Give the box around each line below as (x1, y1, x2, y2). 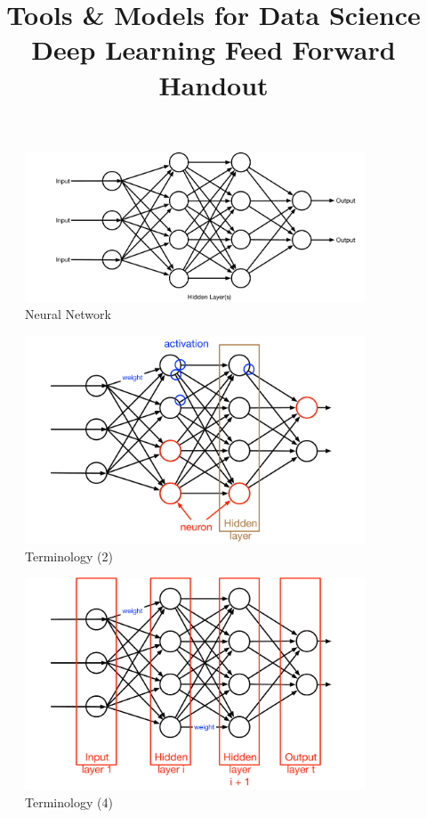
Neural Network (25, 305, 111, 323)
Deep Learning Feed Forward (31, 31, 396, 68)
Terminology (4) (25, 792, 113, 811)
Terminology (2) (25, 546, 113, 565)
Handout (158, 66, 269, 102)
